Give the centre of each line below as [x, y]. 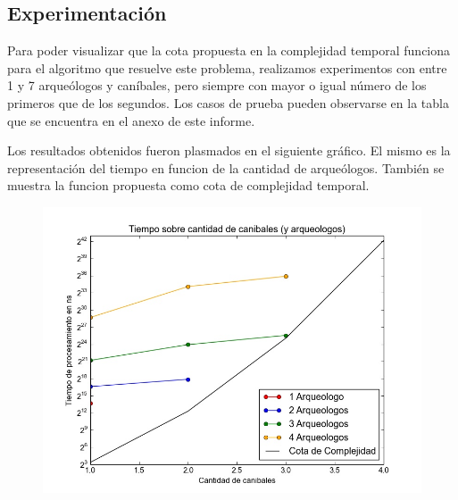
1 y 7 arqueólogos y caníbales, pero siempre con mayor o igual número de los [217, 85]
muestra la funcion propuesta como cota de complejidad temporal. [188, 185]
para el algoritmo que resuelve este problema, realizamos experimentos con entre [227, 67]
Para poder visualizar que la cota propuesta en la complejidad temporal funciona [229, 50]
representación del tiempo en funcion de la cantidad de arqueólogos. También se [226, 167]
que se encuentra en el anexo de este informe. [131, 120]
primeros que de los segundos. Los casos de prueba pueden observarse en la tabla [228, 102]
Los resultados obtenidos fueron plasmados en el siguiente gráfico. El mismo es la [229, 150]
